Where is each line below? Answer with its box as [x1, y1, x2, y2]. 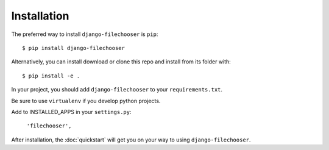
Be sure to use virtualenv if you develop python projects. [11, 97, 161, 104]
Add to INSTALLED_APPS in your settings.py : [11, 108, 132, 115]
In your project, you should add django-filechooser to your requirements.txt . [11, 86, 222, 93]
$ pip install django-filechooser [22, 45, 125, 51]
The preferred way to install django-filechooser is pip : [11, 30, 158, 38]
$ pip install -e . [22, 72, 80, 79]
